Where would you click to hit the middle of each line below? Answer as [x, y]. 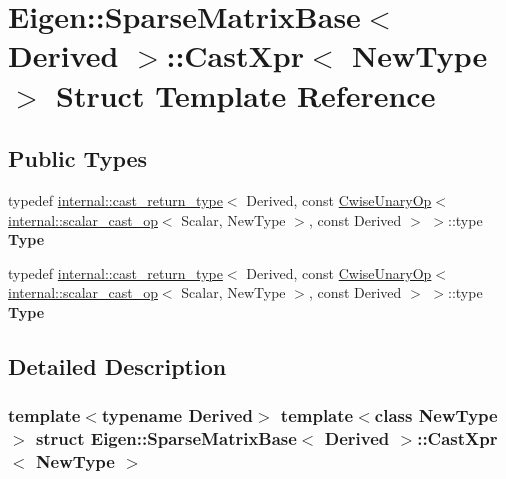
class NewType [436, 415]
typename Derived [177, 415]
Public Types [78, 158]
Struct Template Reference [246, 94]
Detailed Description [117, 365]
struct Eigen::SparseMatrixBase [166, 438]
